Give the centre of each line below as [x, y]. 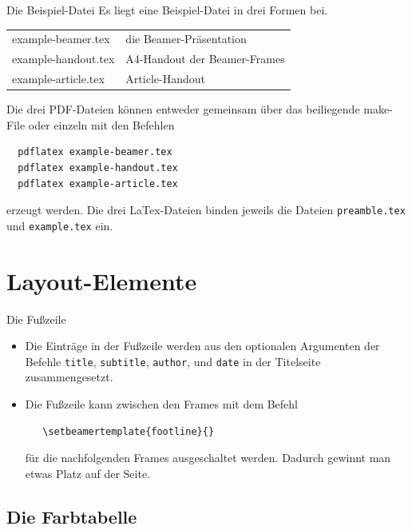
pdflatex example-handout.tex [98, 167]
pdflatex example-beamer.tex [95, 152]
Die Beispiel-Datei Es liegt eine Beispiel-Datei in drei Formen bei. [167, 10]
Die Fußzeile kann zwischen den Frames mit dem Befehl [162, 403]
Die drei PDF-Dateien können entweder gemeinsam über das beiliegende [183, 109]
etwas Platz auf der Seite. [88, 473]
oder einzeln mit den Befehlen [101, 124]
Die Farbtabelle [72, 516]
